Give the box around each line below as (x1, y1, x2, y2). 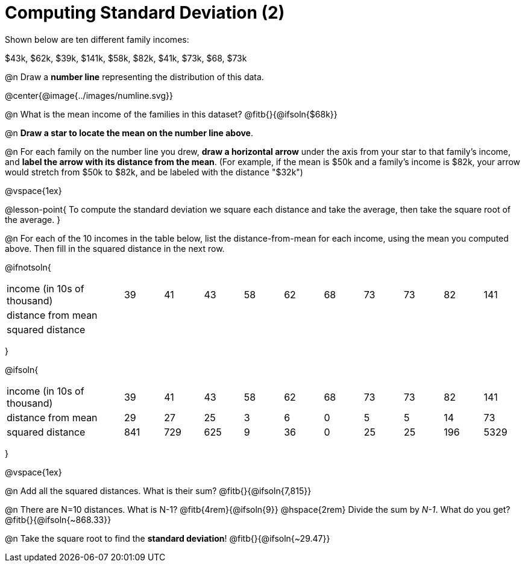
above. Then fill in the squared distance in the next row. (5, 243, 225, 254)
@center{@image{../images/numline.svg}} (5, 90, 173, 101)
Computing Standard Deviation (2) (5, 2, 285, 23)
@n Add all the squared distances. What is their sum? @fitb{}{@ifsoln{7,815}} (5, 485, 312, 496)
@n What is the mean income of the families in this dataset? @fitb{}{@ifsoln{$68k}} (5, 108, 338, 119)
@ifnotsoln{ (5, 262, 51, 272)
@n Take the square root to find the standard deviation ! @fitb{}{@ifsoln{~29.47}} (5, 533, 330, 544)
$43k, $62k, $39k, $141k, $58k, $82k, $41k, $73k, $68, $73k (5, 52, 247, 63)
